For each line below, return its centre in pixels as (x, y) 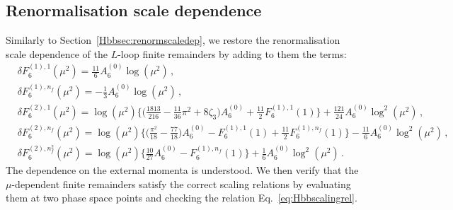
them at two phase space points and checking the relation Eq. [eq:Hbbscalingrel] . (182, 198)
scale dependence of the (57, 53)
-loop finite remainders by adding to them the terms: (232, 53)
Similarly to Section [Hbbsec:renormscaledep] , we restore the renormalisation (173, 40)
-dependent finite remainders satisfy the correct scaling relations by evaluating (181, 183)
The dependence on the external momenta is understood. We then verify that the (182, 170)
